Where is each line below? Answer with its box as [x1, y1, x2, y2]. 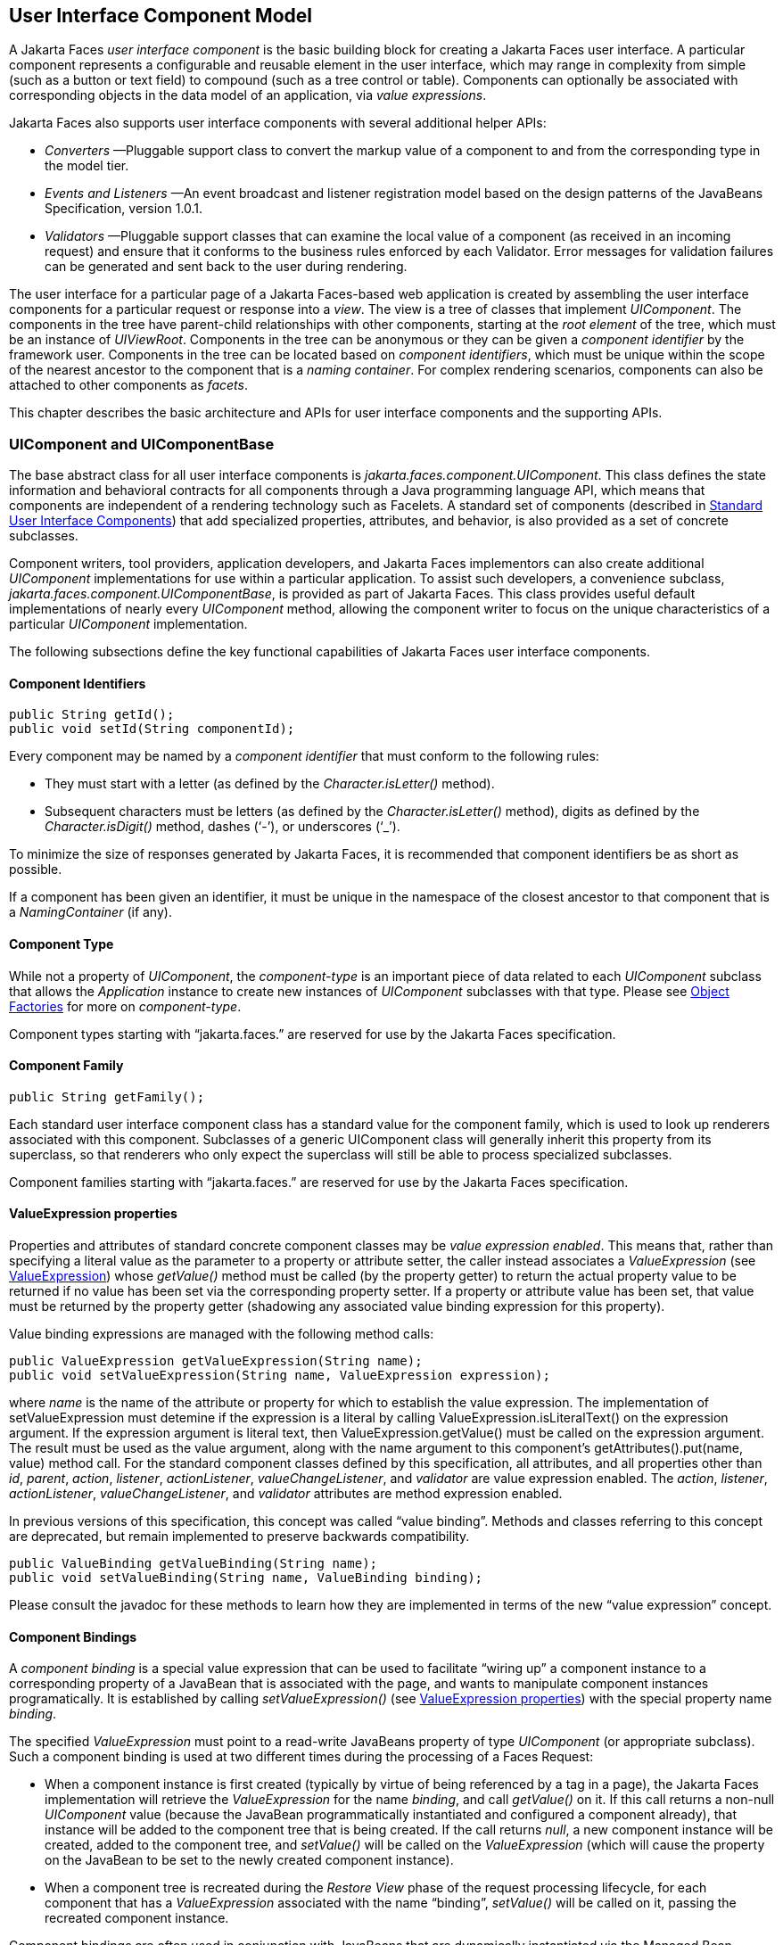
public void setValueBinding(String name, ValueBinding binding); [9, 1570, 483, 1586]
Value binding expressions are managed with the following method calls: [9, 1326, 434, 1342]
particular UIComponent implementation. [9, 616, 248, 632]
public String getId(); [9, 707, 175, 722]
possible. [9, 861, 62, 878]
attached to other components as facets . [9, 377, 248, 393]
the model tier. [45, 158, 129, 174]
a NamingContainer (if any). [9, 904, 172, 920]
